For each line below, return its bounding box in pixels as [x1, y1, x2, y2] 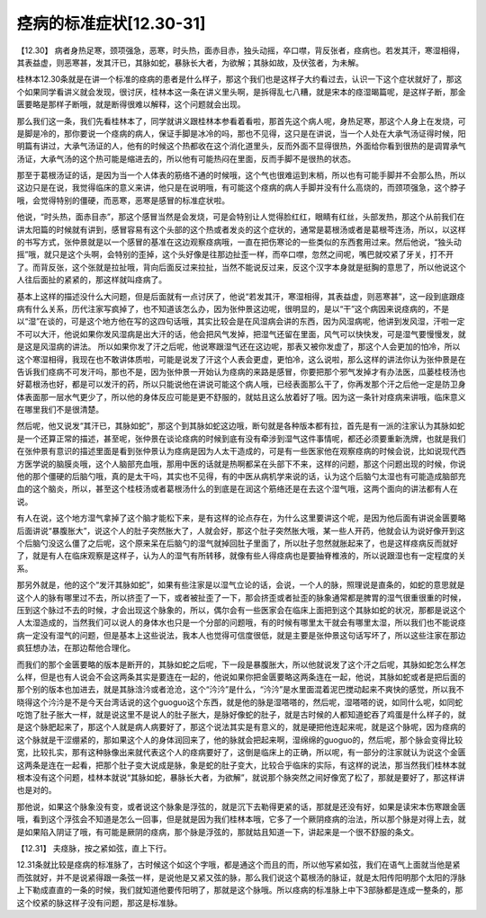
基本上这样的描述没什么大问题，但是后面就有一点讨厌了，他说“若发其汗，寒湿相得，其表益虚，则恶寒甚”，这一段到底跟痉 [16, 290, 465, 301]
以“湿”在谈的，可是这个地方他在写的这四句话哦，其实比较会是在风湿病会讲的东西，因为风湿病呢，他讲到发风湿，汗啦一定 [16, 316, 465, 327]
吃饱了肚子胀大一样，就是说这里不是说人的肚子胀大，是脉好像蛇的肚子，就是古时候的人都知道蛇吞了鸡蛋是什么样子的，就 [16, 709, 466, 720]
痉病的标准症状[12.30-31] [16, 13, 206, 33]
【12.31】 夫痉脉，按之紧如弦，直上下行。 [16, 842, 172, 853]
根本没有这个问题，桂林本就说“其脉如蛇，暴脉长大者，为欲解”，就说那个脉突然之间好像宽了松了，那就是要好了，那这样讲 [16, 772, 465, 783]
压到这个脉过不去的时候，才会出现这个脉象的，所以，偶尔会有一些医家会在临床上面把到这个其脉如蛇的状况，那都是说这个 [16, 604, 466, 615]
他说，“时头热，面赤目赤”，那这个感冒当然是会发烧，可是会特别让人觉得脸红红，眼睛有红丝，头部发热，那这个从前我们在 [16, 211, 465, 222]
